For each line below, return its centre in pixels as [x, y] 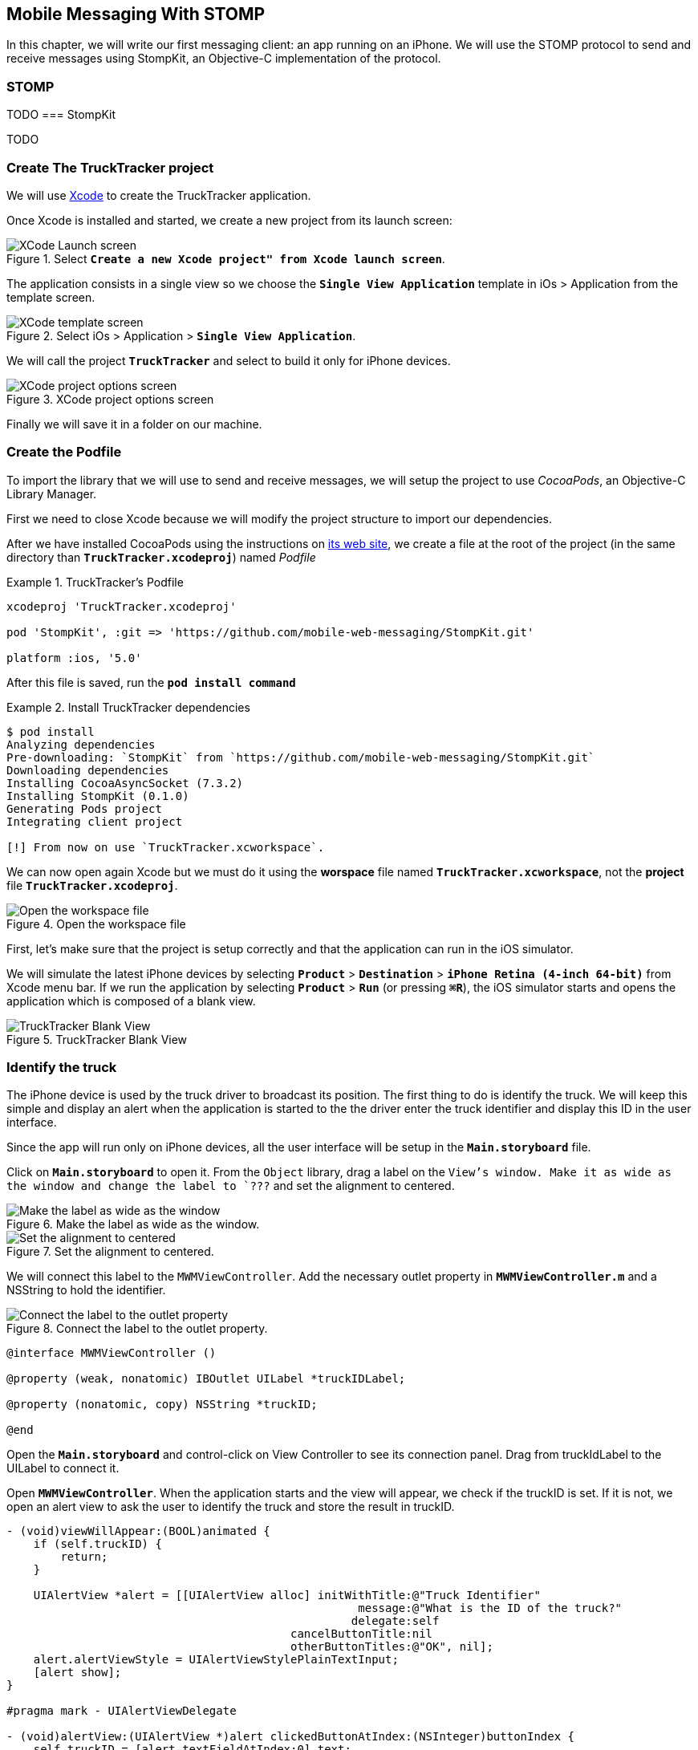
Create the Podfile [64, 452]
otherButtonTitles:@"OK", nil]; [392, 1647]
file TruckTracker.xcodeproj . [92, 885]
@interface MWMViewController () [112, 1353]
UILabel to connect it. [63, 1468]
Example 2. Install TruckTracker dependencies [128, 707]
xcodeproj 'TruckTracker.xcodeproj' [122, 606]
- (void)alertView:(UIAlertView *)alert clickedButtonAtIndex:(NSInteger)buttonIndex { [291, 1737]
